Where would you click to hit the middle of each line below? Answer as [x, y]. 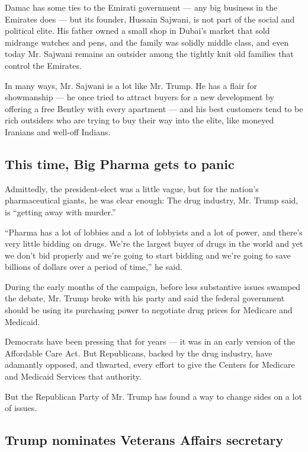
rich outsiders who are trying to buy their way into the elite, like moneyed [139, 120]
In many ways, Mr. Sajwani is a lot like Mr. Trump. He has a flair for [131, 85]
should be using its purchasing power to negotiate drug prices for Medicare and [149, 310]
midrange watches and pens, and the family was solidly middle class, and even [147, 42]
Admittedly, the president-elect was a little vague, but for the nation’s [132, 188]
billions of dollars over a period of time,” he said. [94, 267]
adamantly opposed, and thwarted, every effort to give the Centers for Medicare [150, 365]
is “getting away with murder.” [60, 211]
